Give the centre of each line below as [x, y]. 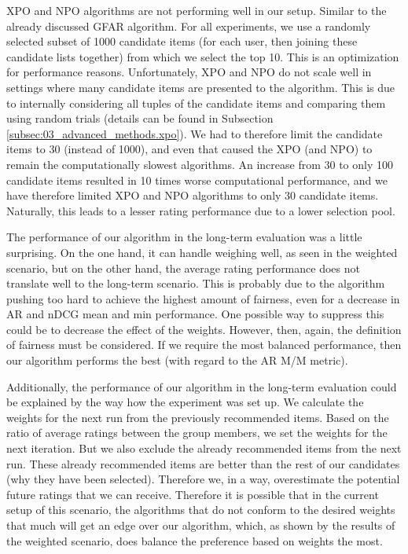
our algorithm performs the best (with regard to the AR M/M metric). [177, 360]
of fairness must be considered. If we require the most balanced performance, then [204, 345]
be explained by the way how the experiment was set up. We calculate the [185, 402]
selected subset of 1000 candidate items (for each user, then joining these [182, 41]
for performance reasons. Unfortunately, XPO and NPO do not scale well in [189, 72]
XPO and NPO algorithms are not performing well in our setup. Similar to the [197, 10]
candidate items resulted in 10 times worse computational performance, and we [197, 180]
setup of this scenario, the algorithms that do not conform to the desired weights [201, 510]
